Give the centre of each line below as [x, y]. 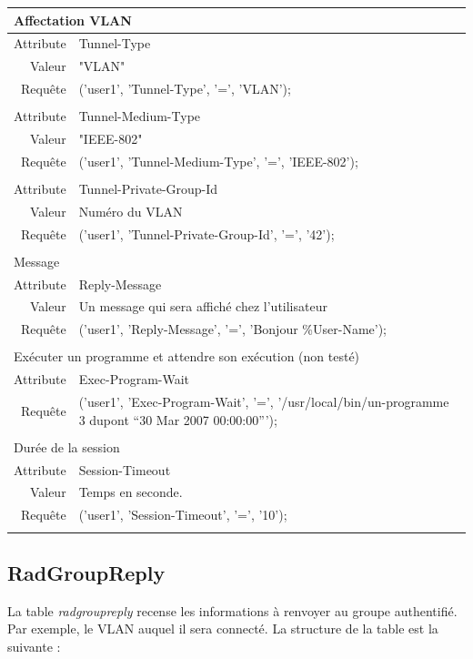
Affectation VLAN [73, 20]
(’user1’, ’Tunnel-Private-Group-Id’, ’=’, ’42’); [206, 233]
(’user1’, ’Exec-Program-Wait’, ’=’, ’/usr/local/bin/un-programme [264, 401]
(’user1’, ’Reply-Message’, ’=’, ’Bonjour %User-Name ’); [232, 329]
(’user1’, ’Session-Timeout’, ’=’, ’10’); [183, 515]
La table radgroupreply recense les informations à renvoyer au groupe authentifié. [232, 610]
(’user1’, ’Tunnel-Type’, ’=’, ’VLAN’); [185, 89]
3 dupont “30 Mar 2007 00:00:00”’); [178, 419]
